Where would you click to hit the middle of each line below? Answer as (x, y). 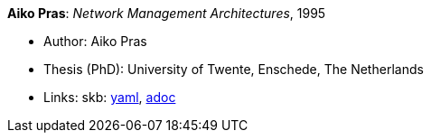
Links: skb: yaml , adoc (110, 97)
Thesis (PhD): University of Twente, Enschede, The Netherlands (234, 69)
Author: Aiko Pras (95, 41)
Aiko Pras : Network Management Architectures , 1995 (167, 13)
